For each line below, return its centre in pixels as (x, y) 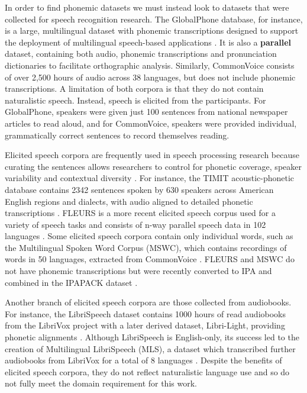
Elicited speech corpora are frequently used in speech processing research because (152, 155)
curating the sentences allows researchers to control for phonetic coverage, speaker (153, 166)
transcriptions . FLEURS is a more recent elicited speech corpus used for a (140, 213)
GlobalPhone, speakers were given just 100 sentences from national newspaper (146, 112)
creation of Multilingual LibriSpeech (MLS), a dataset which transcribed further (150, 348)
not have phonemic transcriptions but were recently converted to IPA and (138, 271)
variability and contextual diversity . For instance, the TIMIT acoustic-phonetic (150, 178)
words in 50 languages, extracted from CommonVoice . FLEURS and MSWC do (150, 259)
